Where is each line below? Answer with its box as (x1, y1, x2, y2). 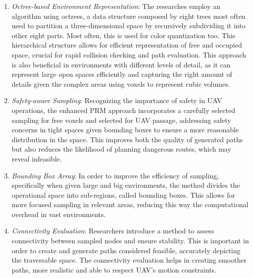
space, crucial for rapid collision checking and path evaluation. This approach (11, 49, 247, 59)
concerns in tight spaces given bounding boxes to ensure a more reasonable (11, 124, 239, 135)
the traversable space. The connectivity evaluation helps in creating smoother (11, 255, 247, 265)
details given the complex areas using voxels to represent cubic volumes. (11, 78, 230, 89)
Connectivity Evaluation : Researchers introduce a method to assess (11, 225, 214, 236)
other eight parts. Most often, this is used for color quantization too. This (11, 30, 236, 40)
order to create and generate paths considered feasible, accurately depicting (11, 245, 241, 255)
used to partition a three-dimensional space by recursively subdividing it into (11, 20, 246, 31)
